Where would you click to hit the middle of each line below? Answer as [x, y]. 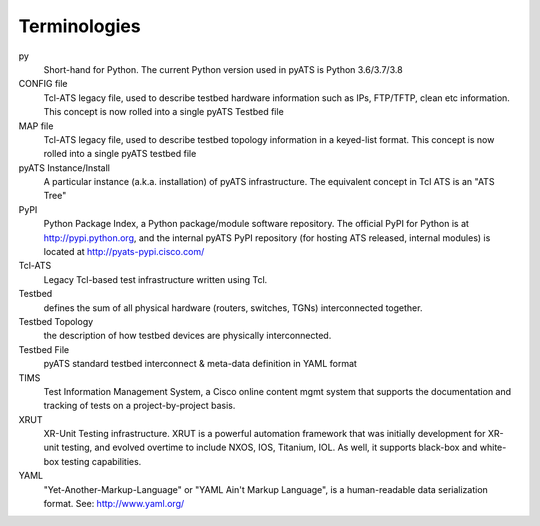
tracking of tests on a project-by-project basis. [139, 406]
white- [493, 447]
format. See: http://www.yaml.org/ [114, 504]
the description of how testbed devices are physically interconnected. [187, 336]
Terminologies [79, 26]
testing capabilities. [101, 461]
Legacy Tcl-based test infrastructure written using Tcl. [155, 279]
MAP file [36, 126]
